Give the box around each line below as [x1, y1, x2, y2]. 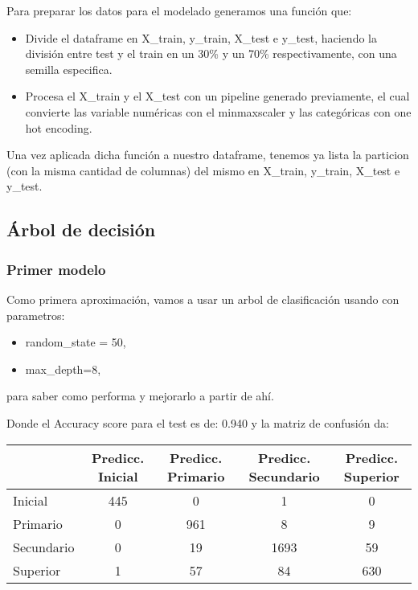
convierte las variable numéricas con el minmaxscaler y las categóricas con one [25, 103, 412, 120]
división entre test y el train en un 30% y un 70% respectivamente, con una [25, 45, 397, 62]
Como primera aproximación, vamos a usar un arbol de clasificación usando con [6, 290, 400, 307]
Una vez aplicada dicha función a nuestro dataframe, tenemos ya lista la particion [6, 146, 409, 163]
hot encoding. [25, 119, 92, 136]
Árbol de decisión [6, 217, 156, 242]
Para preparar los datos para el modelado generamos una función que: [6, 2, 352, 18]
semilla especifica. [25, 60, 113, 77]
